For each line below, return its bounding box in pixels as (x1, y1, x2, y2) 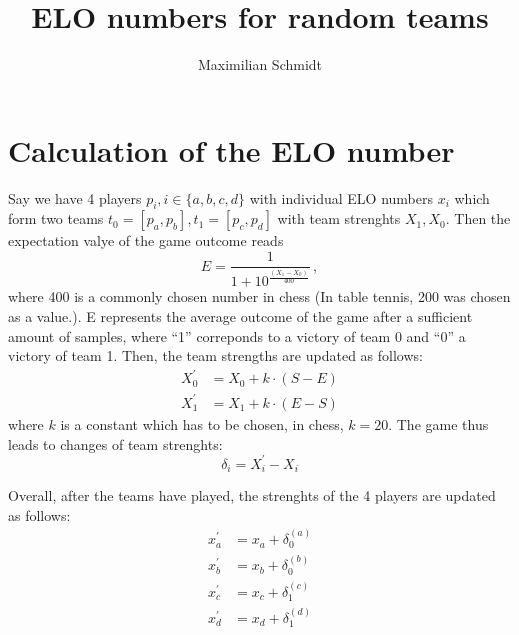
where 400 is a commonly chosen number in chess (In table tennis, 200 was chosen (8, 286, 511, 307)
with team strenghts (277, 208, 401, 229)
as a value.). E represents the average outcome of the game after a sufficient (8, 306, 473, 327)
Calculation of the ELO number (8, 129, 455, 170)
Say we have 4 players (8, 187, 142, 208)
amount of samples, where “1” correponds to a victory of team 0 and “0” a (8, 325, 466, 346)
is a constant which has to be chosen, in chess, (60, 413, 344, 434)
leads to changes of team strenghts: (8, 433, 223, 454)
